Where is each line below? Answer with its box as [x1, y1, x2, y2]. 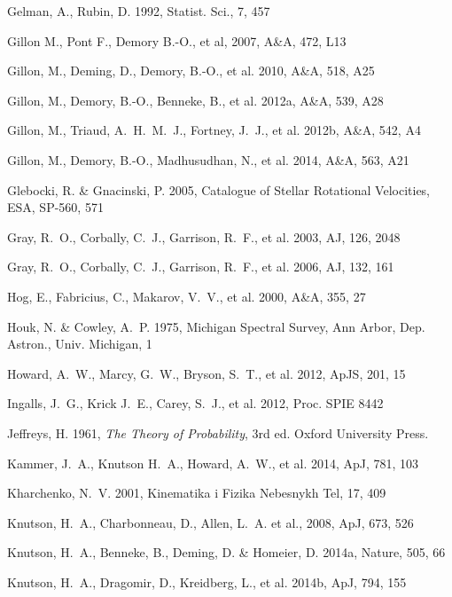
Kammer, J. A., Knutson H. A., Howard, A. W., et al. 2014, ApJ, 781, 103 [7, 453, 419, 472]
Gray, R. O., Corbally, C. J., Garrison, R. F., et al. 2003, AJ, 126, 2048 [7, 227, 401, 246]
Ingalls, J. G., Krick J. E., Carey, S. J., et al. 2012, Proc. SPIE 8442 [7, 394, 384, 412]
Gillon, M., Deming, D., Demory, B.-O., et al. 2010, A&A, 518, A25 [7, 61, 375, 80]
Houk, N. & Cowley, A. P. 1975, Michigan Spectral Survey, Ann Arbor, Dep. [7, 317, 425, 335]
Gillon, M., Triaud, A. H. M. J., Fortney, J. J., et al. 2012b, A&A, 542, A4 [7, 121, 421, 139]
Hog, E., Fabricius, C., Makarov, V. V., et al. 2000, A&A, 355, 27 [7, 287, 366, 305]
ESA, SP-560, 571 [7, 198, 104, 216]
